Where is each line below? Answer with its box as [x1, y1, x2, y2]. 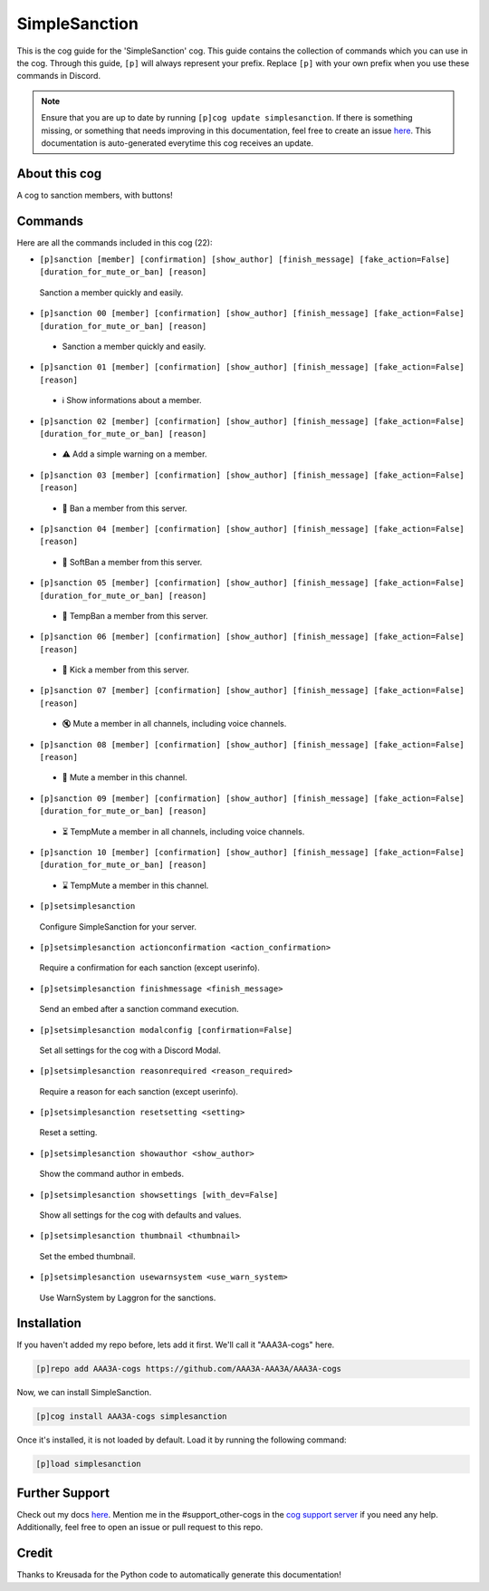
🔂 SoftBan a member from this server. [62, 556, 203, 567]
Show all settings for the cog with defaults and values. [39, 1210, 242, 1220]
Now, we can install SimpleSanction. [16, 1387, 152, 1398]
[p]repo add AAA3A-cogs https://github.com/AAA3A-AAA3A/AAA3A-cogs [35, 1364, 342, 1374]
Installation [16, 1316, 81, 1331]
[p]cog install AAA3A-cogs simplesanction [35, 1412, 227, 1422]
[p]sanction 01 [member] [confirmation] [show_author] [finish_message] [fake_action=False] [39, 362, 465, 372]
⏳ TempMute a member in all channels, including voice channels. [62, 825, 305, 837]
